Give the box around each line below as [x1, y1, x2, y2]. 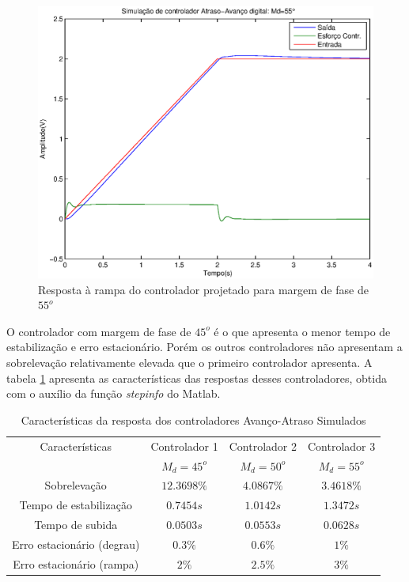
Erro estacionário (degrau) [12, 535, 140, 552]
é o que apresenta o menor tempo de [214, 323, 391, 339]
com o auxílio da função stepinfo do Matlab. [6, 385, 221, 402]
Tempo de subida [34, 516, 118, 533]
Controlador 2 [229, 437, 297, 454]
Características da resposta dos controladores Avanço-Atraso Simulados [21, 411, 366, 428]
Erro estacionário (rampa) [13, 555, 139, 572]
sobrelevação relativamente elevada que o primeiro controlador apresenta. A [6, 354, 373, 371]
